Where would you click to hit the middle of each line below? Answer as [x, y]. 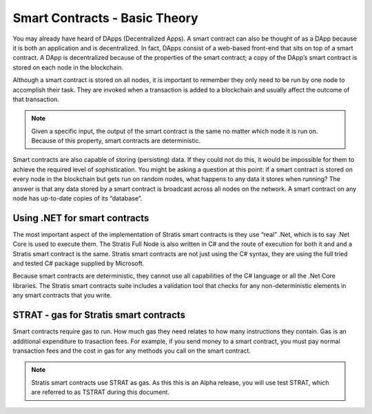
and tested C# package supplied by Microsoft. [79, 263]
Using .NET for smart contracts [81, 218]
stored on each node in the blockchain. [68, 67]
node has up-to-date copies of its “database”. [77, 198]
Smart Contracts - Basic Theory [106, 18]
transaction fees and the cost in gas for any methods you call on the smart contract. [132, 351]
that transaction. [36, 99]
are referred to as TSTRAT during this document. [101, 392]
